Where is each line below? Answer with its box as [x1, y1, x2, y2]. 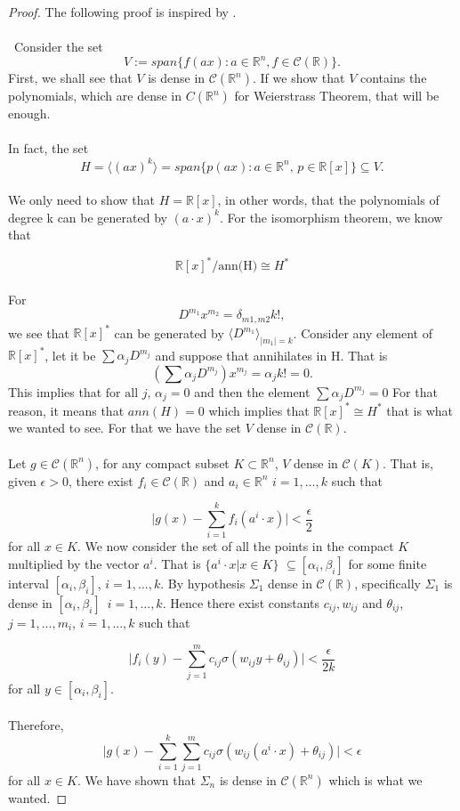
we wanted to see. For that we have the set [8, 418, 242, 437]
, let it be [44, 345, 96, 364]
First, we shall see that [8, 69, 133, 87]
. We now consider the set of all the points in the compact [77, 537, 394, 556]
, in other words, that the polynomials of [217, 191, 440, 209]
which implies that [208, 401, 310, 419]
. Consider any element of [293, 323, 433, 342]
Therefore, [8, 716, 64, 734]
